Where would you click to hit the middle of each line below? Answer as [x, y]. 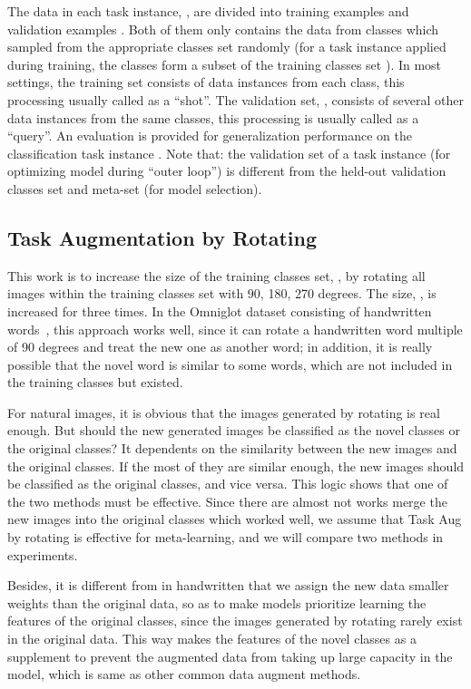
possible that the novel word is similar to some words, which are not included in [230, 364]
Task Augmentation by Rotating [162, 237]
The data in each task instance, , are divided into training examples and [208, 11]
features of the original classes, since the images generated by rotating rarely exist [235, 621]
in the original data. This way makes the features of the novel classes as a [212, 639]
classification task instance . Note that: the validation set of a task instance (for [229, 153]
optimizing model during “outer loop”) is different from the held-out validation [227, 171]
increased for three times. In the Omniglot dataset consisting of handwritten [220, 311]
